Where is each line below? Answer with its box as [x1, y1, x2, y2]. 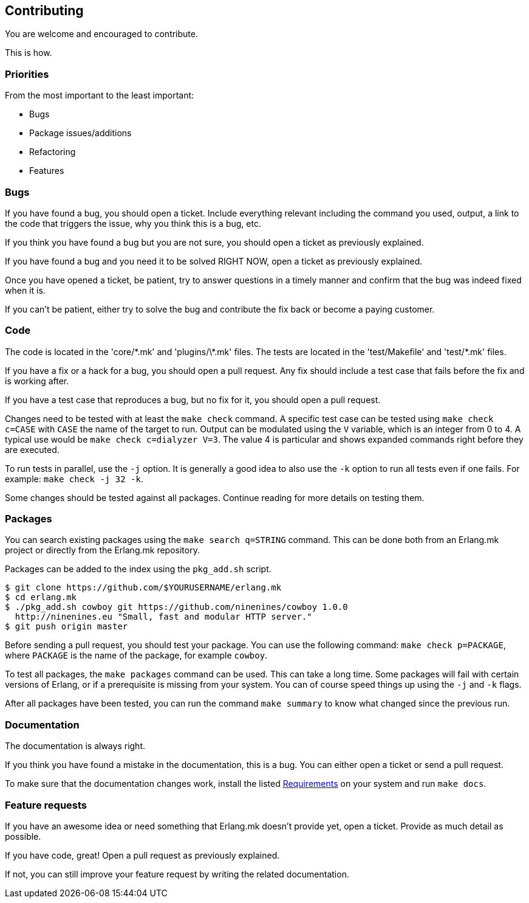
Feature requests [5, 798, 87, 811]
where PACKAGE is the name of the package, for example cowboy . [5, 650, 268, 661]
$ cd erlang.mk [5, 592, 77, 603]
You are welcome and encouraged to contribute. [5, 29, 198, 40]
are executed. [5, 444, 60, 455]
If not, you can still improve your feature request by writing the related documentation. [5, 868, 349, 879]
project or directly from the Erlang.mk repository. [5, 545, 200, 556]
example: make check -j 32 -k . [5, 473, 143, 484]
